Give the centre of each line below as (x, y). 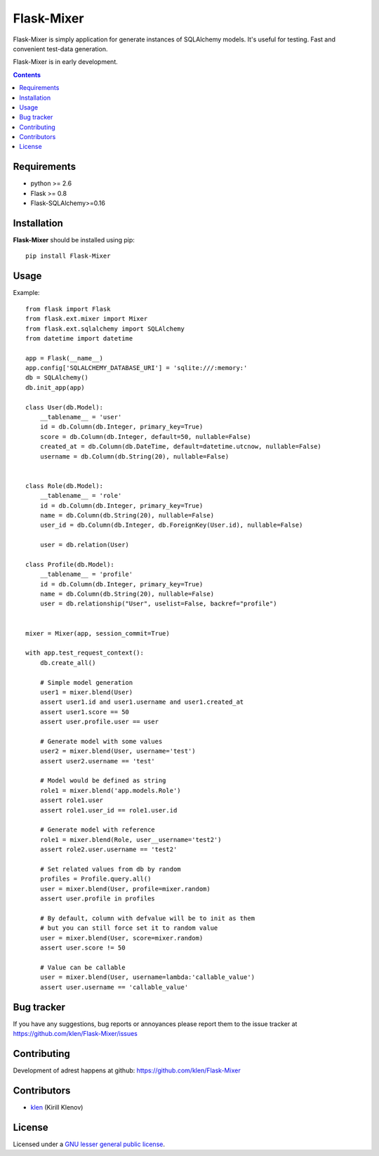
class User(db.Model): (65, 407)
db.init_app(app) (55, 387)
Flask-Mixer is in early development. (66, 62)
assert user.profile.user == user (99, 722)
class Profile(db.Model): (70, 564)
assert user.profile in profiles (98, 899)
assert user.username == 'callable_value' (114, 987)
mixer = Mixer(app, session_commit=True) (98, 633)
